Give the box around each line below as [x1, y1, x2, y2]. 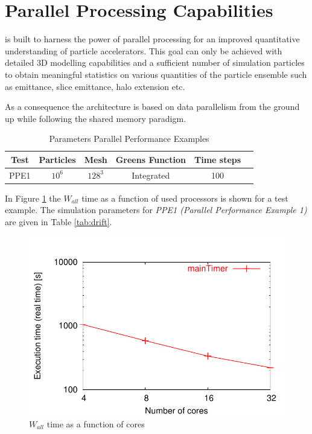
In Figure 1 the [5, 191, 61, 204]
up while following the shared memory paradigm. [5, 112, 186, 124]
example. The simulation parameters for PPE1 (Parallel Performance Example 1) [5, 203, 307, 216]
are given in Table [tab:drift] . [5, 215, 112, 228]
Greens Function [115, 153, 186, 165]
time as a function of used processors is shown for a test [81, 191, 288, 204]
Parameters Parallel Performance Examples [49, 132, 209, 145]
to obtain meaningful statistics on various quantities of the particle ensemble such [5, 68, 307, 80]
